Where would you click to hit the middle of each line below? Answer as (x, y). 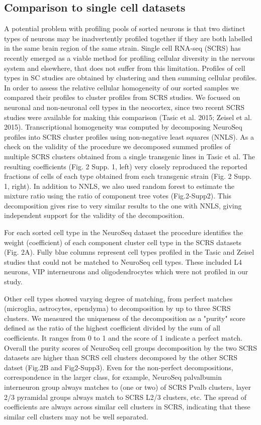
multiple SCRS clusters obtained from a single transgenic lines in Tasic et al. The (129, 156)
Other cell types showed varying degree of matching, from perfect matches (118, 298)
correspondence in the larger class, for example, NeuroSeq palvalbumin (113, 377)
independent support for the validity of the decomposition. (94, 215)
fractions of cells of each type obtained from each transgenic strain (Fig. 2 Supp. (128, 176)
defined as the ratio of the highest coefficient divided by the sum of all (112, 328)
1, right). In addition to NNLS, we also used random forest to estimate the (119, 186)
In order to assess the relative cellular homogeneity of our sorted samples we (121, 87)
